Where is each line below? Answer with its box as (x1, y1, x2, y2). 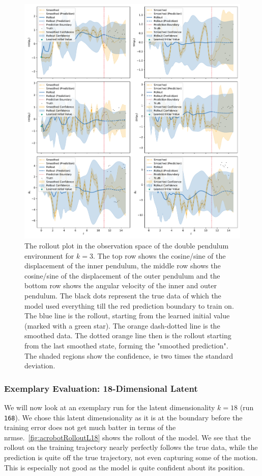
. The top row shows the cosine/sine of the (93, 250, 226, 261)
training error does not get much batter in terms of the (4, 422, 176, 433)
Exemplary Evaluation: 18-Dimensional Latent (4, 382, 198, 394)
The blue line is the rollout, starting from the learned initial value (24, 310, 230, 321)
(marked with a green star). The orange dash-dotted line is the (24, 320, 220, 331)
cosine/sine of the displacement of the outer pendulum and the (24, 270, 220, 281)
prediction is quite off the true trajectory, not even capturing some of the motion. (4, 452, 258, 462)
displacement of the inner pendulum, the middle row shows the (24, 260, 221, 271)
